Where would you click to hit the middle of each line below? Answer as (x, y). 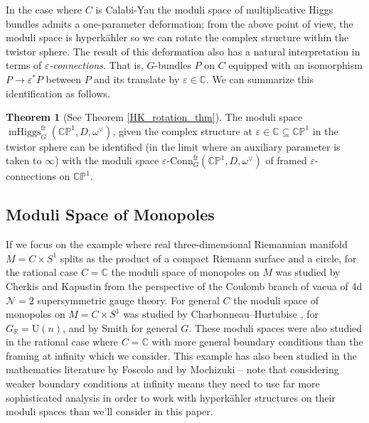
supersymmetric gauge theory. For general (128, 300)
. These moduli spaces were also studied (276, 327)
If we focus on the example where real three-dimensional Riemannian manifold (177, 244)
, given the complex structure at (182, 130)
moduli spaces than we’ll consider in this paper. (109, 411)
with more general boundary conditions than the (257, 342)
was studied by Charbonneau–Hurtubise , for (221, 314)
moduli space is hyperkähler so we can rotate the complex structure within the (177, 37)
